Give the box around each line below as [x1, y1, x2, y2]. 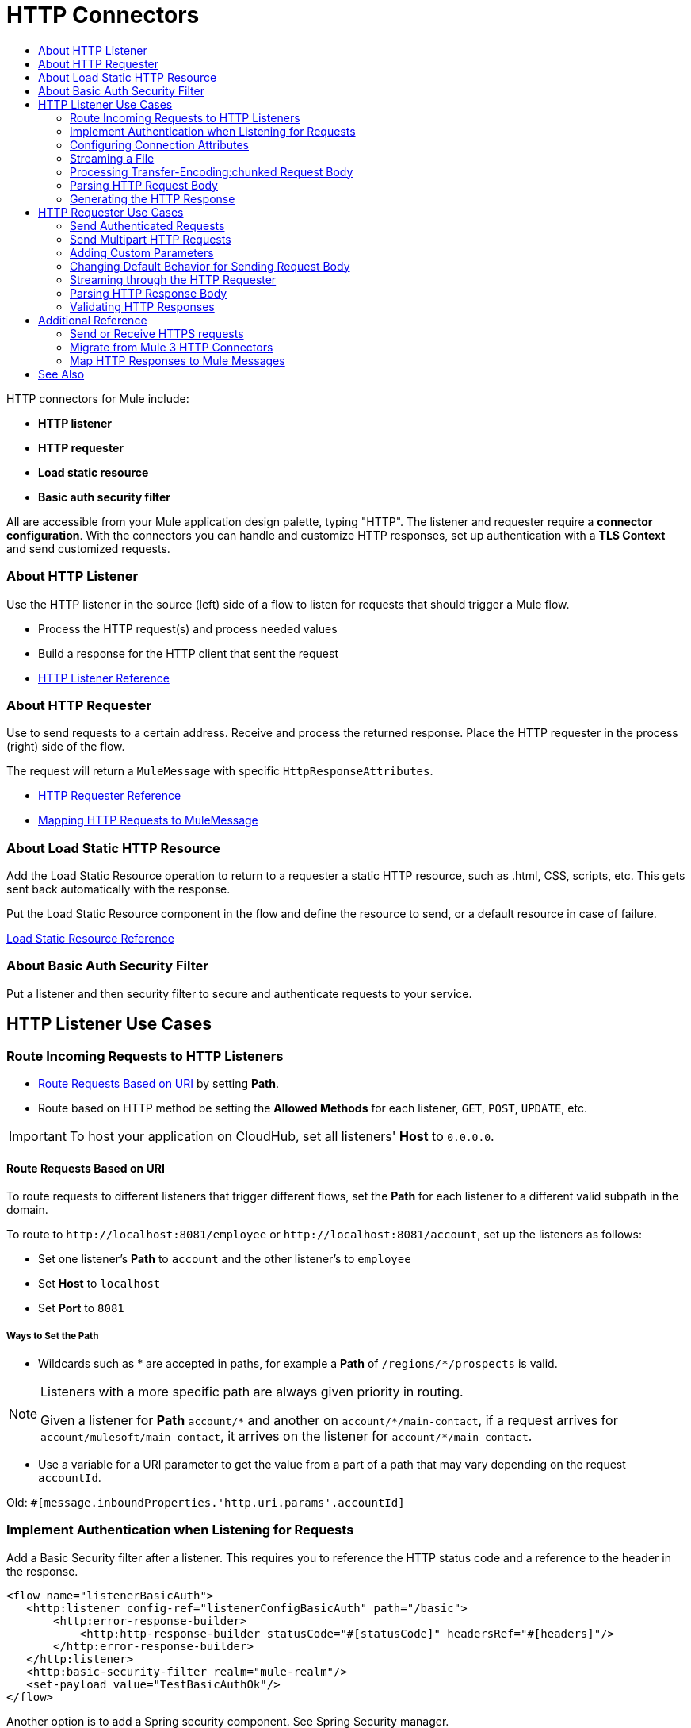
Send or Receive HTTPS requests [70, 326, 244, 340]
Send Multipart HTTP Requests [70, 232, 231, 246]
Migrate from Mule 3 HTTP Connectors [70, 340, 273, 354]
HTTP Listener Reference [38, 670, 170, 685]
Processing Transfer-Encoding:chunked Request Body [70, 164, 353, 179]
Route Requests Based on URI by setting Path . [38, 1076, 279, 1090]
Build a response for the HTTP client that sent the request [38, 646, 338, 660]
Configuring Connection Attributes [70, 137, 250, 152]
